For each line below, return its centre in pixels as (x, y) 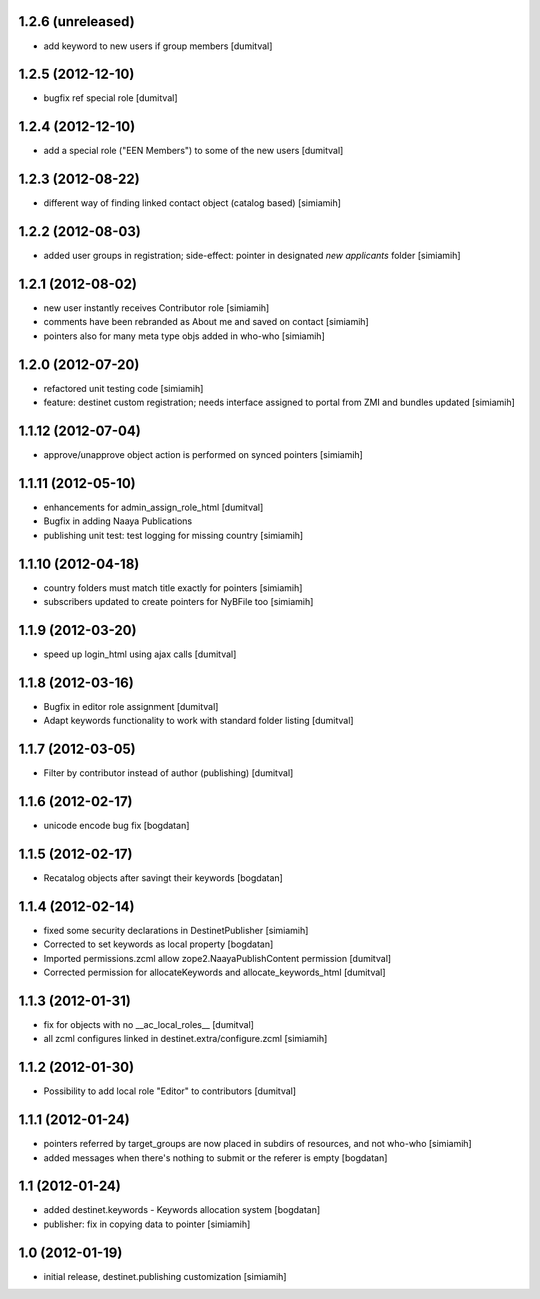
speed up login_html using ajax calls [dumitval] (140, 654)
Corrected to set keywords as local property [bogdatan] (158, 944)
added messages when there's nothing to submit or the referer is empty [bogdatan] (215, 1157)
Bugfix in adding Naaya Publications (118, 521)
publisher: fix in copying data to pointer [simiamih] (147, 1224)
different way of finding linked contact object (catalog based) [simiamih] (192, 203)
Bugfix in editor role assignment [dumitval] (131, 706)
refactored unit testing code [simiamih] (123, 388)
